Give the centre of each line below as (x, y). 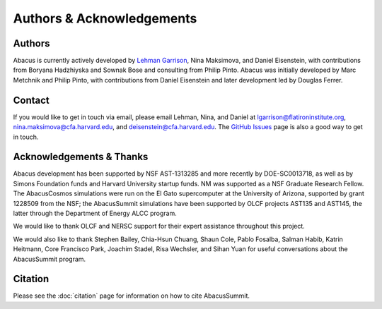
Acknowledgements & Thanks (81, 157)
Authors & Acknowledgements (105, 18)
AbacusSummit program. (50, 259)
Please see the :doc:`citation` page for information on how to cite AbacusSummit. (132, 296)
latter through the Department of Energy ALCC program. (95, 213)
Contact (31, 100)
